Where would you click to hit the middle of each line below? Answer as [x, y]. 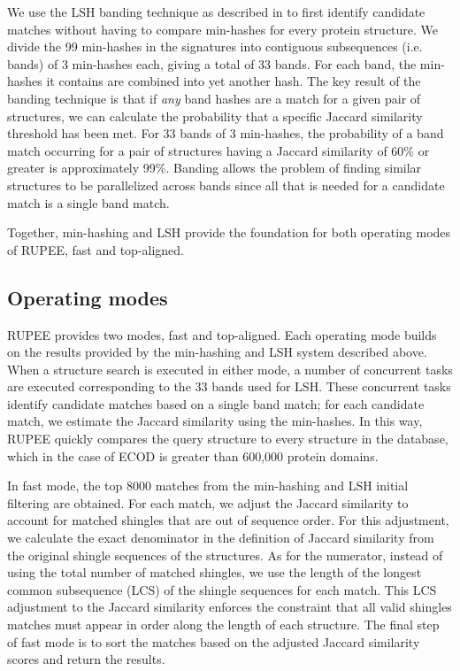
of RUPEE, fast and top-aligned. [96, 249]
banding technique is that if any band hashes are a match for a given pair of [214, 98]
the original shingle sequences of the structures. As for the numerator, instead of [225, 555]
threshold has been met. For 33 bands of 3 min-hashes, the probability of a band [226, 133]
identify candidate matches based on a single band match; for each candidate [216, 403]
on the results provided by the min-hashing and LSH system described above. [217, 352]
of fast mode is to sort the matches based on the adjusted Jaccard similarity [214, 641]
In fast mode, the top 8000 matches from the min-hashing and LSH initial [208, 486]
